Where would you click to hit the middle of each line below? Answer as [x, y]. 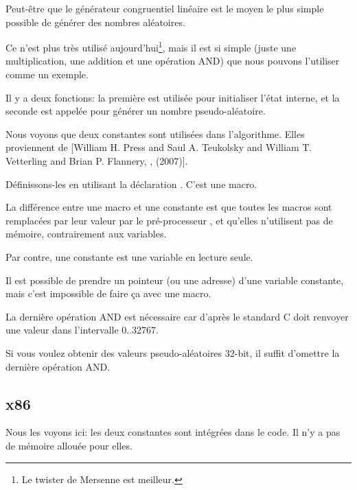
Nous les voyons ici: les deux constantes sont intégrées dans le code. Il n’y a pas [173, 432]
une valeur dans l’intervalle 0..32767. [82, 330]
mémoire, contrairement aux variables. [86, 234]
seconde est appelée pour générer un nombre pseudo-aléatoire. [136, 111]
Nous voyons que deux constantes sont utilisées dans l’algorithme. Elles [155, 133]
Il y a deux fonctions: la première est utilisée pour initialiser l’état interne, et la [173, 97]
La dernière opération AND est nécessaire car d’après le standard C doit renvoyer [177, 316]
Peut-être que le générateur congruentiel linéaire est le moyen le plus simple [165, 8]
